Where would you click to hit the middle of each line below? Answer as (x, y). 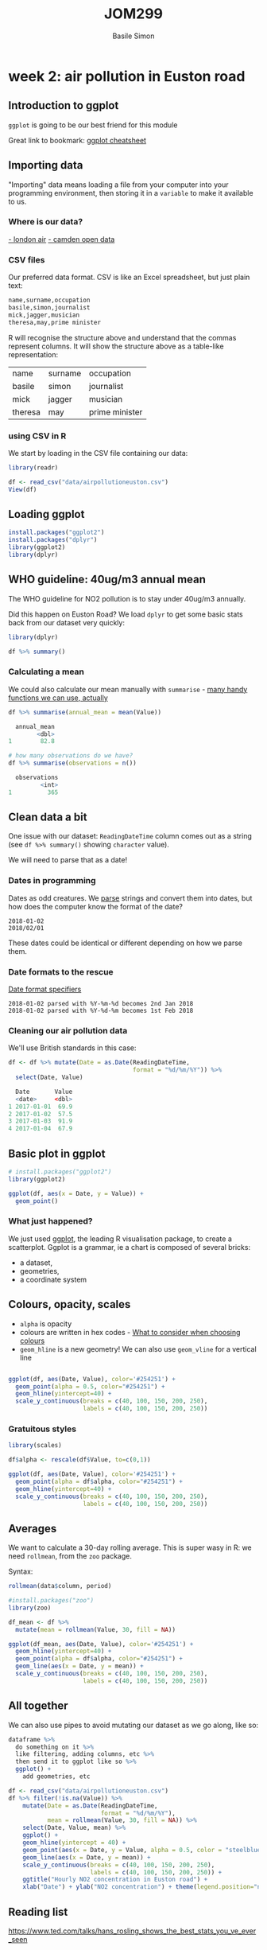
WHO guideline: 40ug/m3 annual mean (107, 580)
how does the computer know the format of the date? (95, 906)
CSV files (27, 259)
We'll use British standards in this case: (72, 1048)
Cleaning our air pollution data (68, 1030)
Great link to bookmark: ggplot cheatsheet (77, 140)
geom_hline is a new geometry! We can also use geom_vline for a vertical (138, 1349)
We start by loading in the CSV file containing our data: (98, 453)
